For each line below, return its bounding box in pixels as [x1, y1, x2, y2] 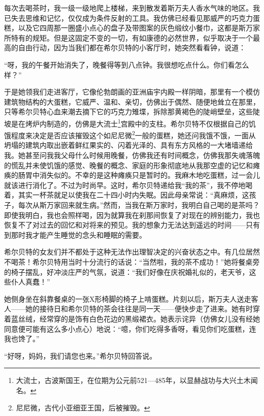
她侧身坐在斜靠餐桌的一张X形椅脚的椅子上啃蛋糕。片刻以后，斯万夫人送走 [4, 293, 251, 304]
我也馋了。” [4, 333, 40, 344]
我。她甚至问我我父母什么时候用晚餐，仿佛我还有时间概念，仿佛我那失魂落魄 [4, 150, 260, 161]
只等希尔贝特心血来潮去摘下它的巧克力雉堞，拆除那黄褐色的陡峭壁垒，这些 [4, 106, 253, 117]
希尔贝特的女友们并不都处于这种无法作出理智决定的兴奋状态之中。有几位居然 [4, 246, 260, 257]
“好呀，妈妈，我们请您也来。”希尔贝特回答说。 [4, 350, 157, 361]
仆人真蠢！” [11, 276, 50, 287]
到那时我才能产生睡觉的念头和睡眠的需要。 [4, 229, 146, 240]
